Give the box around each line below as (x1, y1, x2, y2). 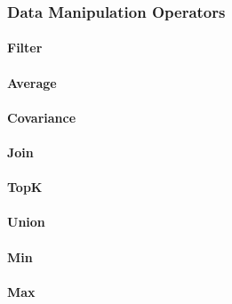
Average (7, 73, 57, 92)
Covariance (7, 108, 76, 126)
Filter (7, 38, 43, 57)
